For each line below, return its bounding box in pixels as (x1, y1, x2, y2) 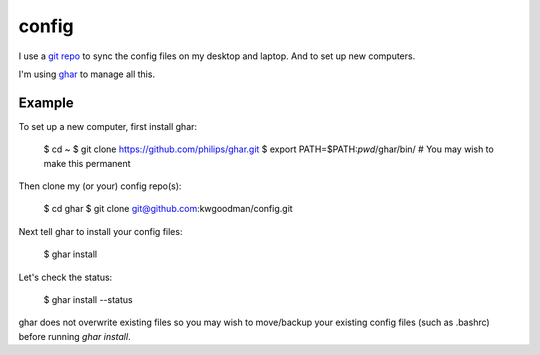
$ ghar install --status (43, 293, 134, 305)
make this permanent (43, 157, 131, 169)
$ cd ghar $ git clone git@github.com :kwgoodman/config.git (43, 203, 294, 215)
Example (18, 94, 74, 111)
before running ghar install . (18, 330, 131, 342)
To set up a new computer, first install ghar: (18, 120, 198, 132)
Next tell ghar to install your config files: (18, 225, 183, 237)
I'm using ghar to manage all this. (18, 68, 155, 80)
